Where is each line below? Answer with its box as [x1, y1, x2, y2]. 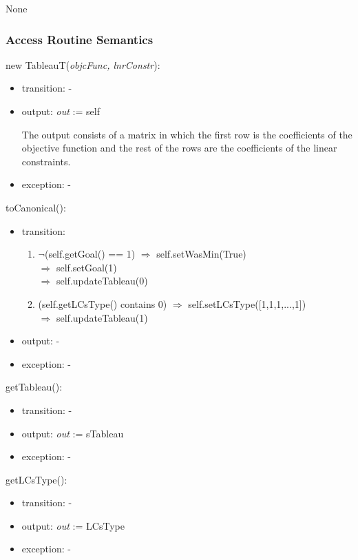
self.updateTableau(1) [56, 310, 148, 324]
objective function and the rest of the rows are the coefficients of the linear [21, 141, 337, 155]
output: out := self [21, 104, 100, 118]
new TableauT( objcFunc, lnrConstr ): [6, 57, 160, 72]
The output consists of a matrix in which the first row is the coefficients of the [21, 127, 352, 141]
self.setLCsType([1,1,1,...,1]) [188, 296, 306, 311]
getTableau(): [6, 380, 63, 394]
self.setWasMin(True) [156, 247, 246, 261]
